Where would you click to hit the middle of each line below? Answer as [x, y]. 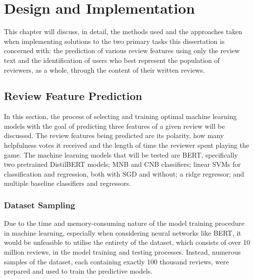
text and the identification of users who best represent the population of [112, 60]
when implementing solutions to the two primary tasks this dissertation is [114, 41]
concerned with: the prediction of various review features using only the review [122, 50]
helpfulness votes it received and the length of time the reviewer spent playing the [127, 145]
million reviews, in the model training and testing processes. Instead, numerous [122, 252]
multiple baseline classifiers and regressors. [68, 183]
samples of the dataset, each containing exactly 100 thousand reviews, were [116, 261]
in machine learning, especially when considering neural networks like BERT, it [123, 232]
